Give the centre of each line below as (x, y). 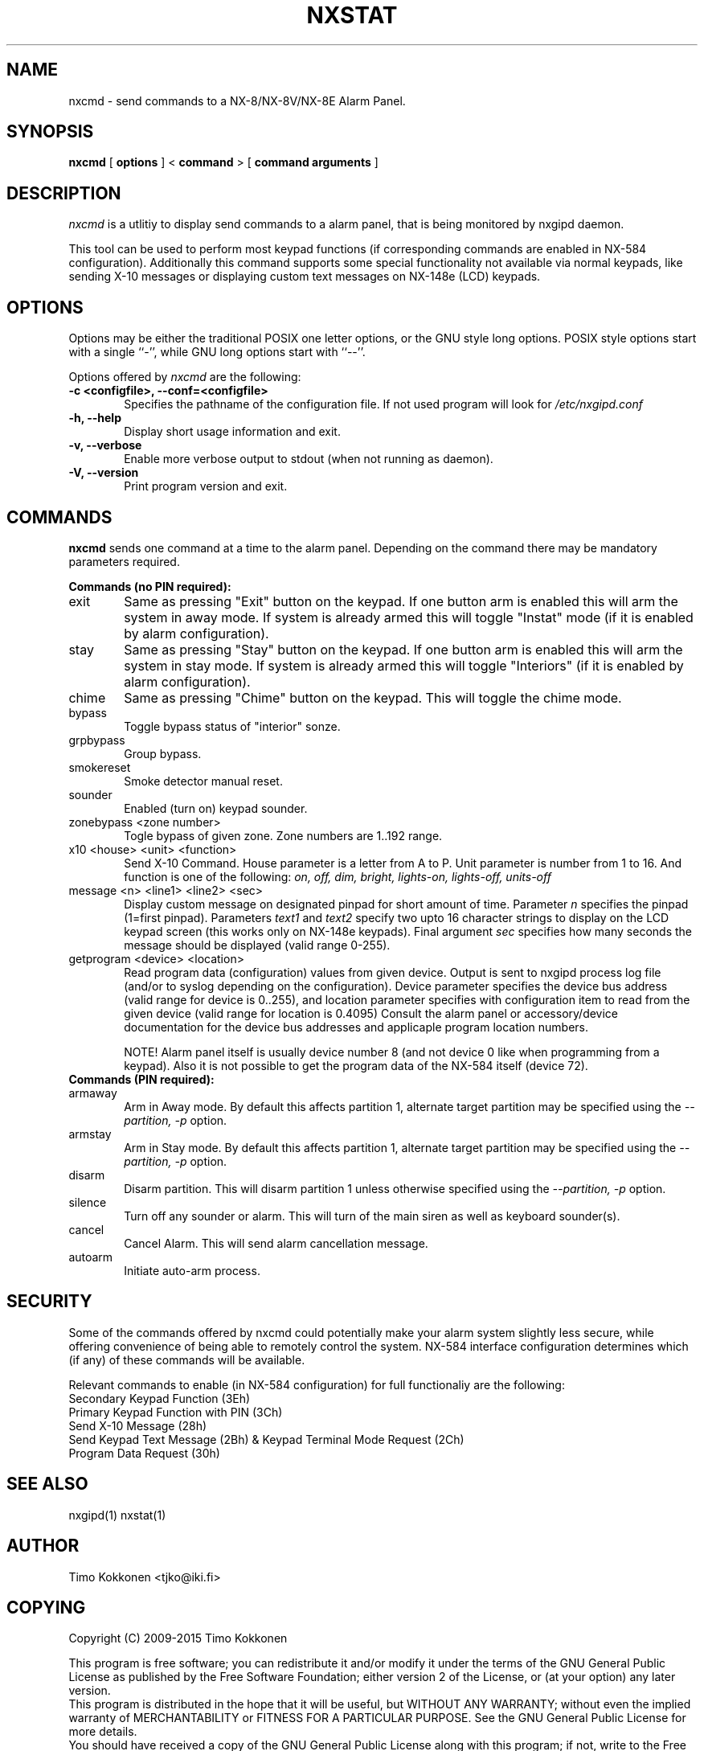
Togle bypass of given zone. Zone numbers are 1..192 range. (283, 835)
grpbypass (97, 740)
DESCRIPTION (64, 193)
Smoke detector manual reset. (203, 781)
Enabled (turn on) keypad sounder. (216, 808)
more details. (103, 1732)
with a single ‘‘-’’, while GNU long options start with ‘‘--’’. (217, 352)
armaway (93, 1093)
